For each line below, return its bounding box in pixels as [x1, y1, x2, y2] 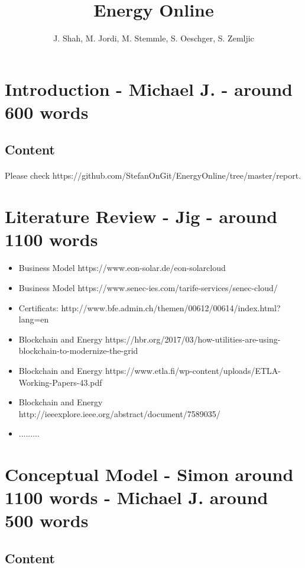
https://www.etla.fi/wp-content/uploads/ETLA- [105, 364, 281, 376]
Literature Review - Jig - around [5, 204, 278, 228]
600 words [5, 99, 89, 124]
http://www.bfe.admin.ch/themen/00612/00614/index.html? [61, 301, 281, 314]
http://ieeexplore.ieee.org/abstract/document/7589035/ [18, 407, 220, 419]
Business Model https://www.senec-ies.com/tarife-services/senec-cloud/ [18, 281, 278, 293]
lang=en [18, 313, 49, 325]
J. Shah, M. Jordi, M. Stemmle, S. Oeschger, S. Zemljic [53, 32, 254, 44]
